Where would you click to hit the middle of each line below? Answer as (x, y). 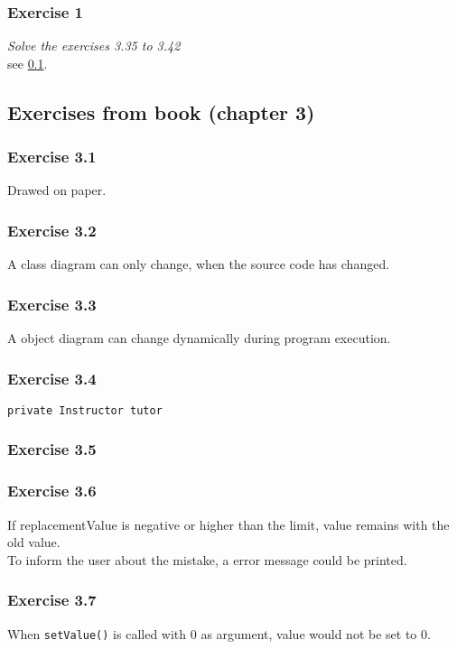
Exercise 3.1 (52, 157)
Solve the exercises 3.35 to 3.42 (94, 46)
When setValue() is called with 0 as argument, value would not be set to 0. (219, 633)
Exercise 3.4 (52, 378)
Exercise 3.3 (52, 304)
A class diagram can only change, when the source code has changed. (199, 264)
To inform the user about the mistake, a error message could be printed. (207, 559)
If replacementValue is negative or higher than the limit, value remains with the (228, 524)
